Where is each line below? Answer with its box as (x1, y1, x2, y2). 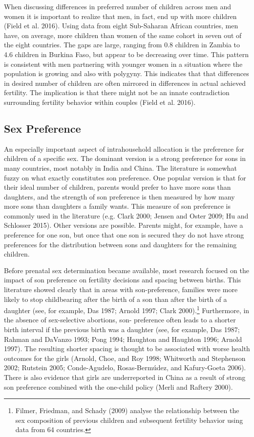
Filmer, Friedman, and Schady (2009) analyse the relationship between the (15, 405, 239, 416)
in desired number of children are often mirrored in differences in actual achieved (4, 78, 246, 88)
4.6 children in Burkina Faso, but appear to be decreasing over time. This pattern (4, 49, 249, 59)
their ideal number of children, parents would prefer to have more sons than (4, 182, 231, 192)
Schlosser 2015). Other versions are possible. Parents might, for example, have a (4, 220, 243, 230)
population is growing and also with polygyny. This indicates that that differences (4, 68, 249, 79)
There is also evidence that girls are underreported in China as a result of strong (4, 372, 246, 382)
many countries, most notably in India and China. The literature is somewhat (4, 162, 237, 173)
